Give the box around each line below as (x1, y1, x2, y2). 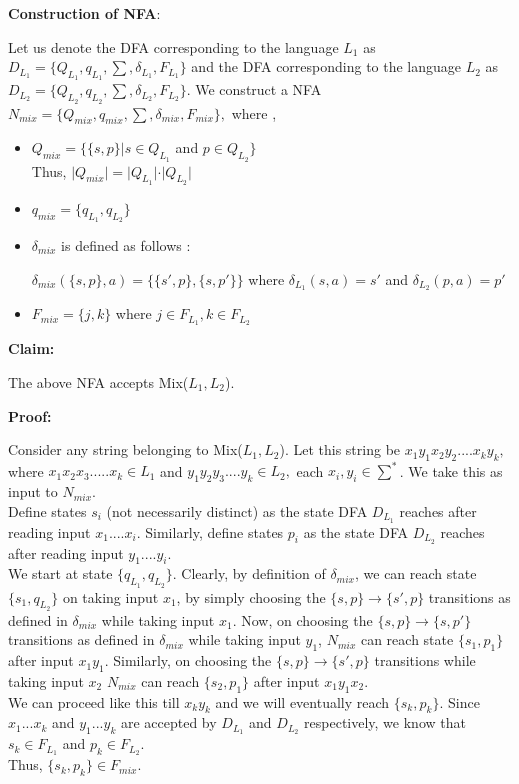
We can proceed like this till (8, 691, 180, 712)
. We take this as (399, 460, 503, 481)
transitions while (374, 650, 476, 671)
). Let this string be (279, 439, 401, 460)
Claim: (8, 338, 55, 359)
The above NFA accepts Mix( (8, 371, 189, 392)
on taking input (62, 586, 159, 607)
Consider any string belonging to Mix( (8, 439, 243, 460)
